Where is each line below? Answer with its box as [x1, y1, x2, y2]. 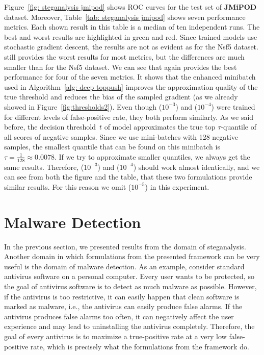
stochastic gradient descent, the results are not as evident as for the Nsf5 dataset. [4, 41, 258, 52]
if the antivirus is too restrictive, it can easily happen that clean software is [4, 291, 240, 301]
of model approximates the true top [104, 121, 216, 132]
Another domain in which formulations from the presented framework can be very [4, 251, 260, 262]
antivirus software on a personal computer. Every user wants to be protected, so [4, 271, 254, 282]
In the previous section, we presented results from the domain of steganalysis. [4, 241, 246, 251]
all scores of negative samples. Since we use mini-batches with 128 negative [4, 131, 238, 142]
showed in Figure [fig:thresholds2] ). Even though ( [4, 101, 162, 112]
